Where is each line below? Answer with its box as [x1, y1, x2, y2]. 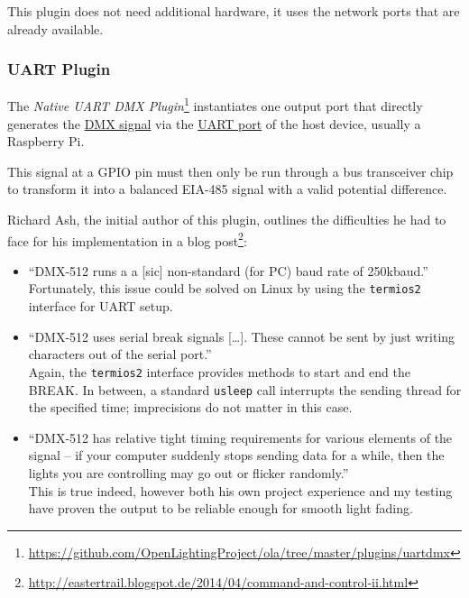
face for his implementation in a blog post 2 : [7, 228, 247, 250]
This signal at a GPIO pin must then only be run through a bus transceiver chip [7, 161, 454, 180]
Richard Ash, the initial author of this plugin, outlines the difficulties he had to [7, 210, 446, 229]
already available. [7, 19, 104, 38]
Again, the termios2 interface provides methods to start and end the [28, 362, 410, 381]
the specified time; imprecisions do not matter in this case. [28, 398, 353, 417]
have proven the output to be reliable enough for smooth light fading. [28, 499, 413, 518]
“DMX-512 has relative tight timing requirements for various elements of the [28, 428, 453, 446]
